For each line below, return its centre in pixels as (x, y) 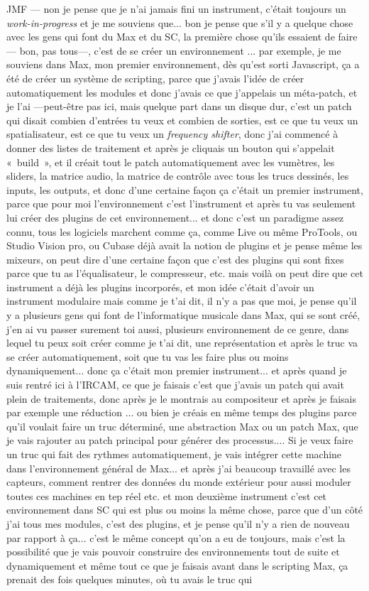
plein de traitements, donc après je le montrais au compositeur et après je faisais (182, 398)
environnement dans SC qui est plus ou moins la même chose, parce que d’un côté (185, 510)
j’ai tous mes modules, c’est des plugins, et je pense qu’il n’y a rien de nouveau (178, 523)
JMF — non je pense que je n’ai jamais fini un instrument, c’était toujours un (176, 9)
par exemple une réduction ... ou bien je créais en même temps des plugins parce (182, 412)
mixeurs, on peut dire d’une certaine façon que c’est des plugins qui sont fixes (175, 259)
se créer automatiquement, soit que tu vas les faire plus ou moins (148, 356)
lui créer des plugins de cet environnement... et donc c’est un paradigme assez (175, 217)
